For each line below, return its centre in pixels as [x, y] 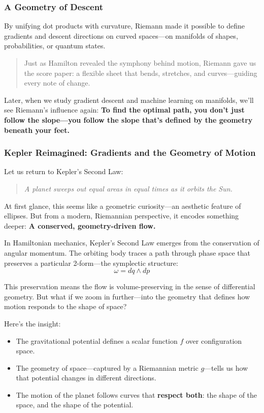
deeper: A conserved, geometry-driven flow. [80, 225]
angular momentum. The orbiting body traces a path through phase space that [127, 252]
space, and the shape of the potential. [75, 405]
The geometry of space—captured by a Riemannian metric [107, 367]
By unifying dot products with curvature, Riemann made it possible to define [125, 26]
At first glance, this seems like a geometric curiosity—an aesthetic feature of [123, 205]
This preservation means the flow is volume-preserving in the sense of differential [130, 286]
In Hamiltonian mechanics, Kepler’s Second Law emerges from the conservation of [132, 243]
